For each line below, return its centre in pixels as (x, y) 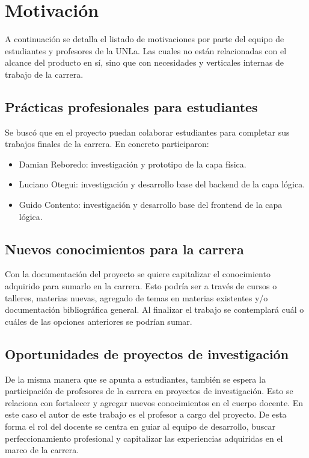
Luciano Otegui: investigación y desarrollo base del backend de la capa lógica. (162, 184)
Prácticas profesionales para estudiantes (131, 106)
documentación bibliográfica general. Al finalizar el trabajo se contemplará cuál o (154, 309)
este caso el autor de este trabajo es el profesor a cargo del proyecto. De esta (146, 414)
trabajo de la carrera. (44, 74)
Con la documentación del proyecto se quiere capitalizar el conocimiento (138, 274)
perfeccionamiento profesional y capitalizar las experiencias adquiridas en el (144, 438)
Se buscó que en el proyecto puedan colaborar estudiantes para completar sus (147, 132)
